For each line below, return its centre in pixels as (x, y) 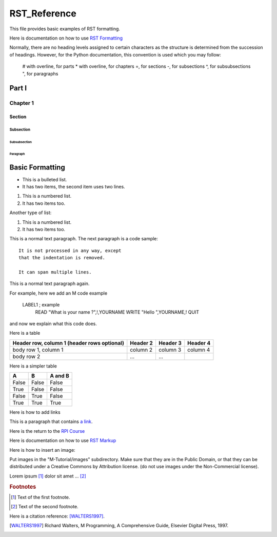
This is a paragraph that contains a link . (51, 421)
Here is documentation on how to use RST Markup (63, 440)
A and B (60, 376)
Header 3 (170, 343)
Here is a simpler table (33, 366)
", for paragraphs (40, 73)
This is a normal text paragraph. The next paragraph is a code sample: (84, 239)
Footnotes (23, 487)
